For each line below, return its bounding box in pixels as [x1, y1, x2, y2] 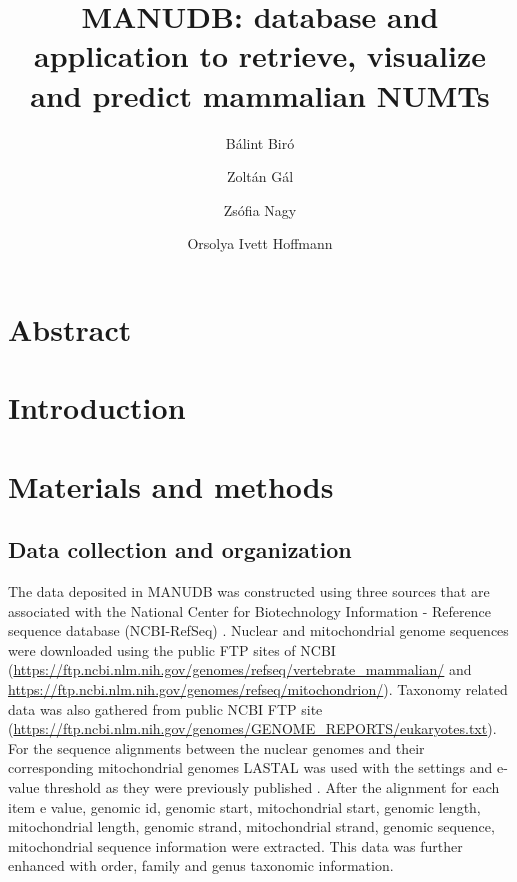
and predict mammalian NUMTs [30, 74, 490, 115]
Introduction [8, 387, 186, 428]
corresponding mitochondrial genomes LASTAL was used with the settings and [8, 757, 493, 778]
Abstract [8, 308, 132, 349]
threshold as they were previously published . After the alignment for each [44, 776, 500, 797]
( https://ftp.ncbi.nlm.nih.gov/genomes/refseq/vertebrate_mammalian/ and [8, 659, 472, 680]
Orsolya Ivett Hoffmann [187, 233, 333, 254]
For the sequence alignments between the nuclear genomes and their [8, 737, 425, 758]
